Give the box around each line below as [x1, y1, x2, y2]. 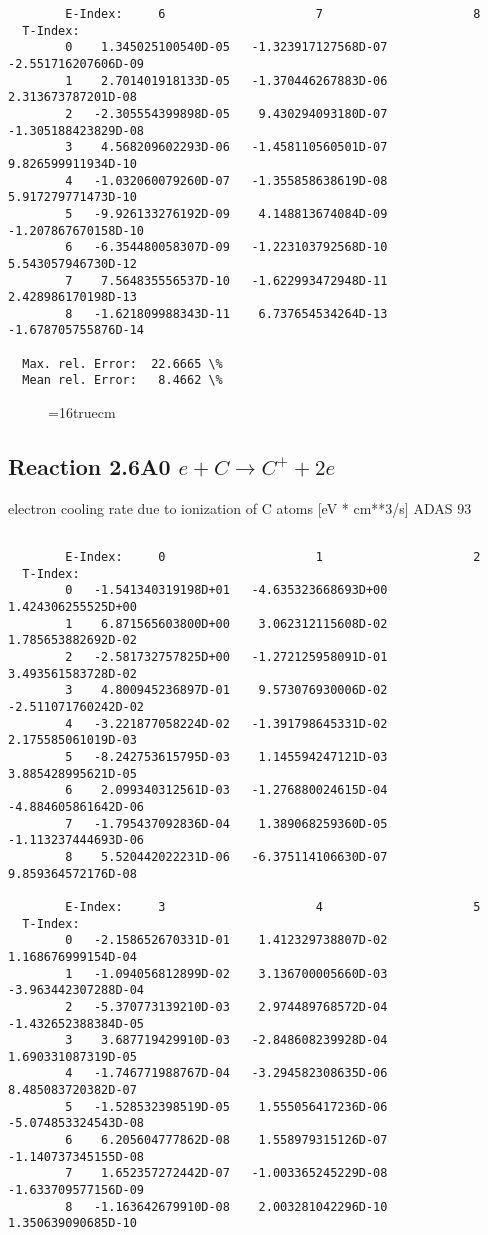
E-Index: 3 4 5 [65, 899, 481, 914]
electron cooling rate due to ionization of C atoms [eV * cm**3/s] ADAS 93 [8, 497, 472, 518]
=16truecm [48, 402, 116, 423]
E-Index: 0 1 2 [65, 550, 481, 565]
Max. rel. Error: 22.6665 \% [22, 356, 223, 371]
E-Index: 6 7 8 [65, 7, 481, 21]
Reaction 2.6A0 [8, 451, 171, 482]
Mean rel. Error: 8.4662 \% [22, 373, 223, 388]
